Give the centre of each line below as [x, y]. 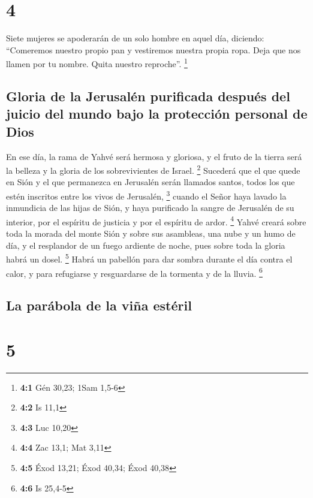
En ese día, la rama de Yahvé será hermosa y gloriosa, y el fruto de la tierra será [154, 156]
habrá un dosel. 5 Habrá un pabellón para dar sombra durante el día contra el [149, 258]
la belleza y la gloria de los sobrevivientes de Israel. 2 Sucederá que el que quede [153, 169]
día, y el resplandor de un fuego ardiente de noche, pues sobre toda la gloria [146, 245]
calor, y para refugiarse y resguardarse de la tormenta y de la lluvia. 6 [134, 272]
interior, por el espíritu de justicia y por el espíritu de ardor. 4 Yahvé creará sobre [156, 221]
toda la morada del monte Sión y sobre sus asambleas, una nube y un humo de [151, 233]
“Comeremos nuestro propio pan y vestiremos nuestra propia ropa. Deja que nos [154, 49]
